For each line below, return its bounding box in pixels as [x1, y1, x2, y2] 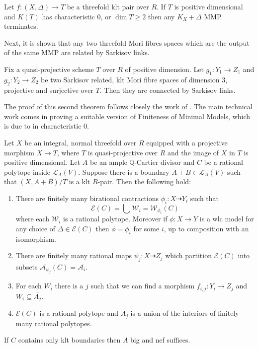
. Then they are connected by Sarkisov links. [99, 84, 236, 95]
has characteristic [42, 11, 95, 21]
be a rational [204, 157, 243, 167]
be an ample [90, 157, 128, 167]
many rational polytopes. [15, 318, 92, 328]
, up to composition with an [164, 223, 249, 233]
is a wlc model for [199, 213, 254, 224]
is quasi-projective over [87, 147, 158, 157]
